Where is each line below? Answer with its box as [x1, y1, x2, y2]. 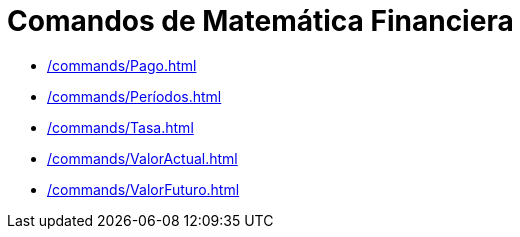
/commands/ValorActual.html [47, 149, 238, 167]
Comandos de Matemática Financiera [7, 4, 514, 38]
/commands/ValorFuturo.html [47, 180, 240, 198]
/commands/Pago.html [47, 56, 197, 74]
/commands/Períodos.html [47, 87, 222, 105]
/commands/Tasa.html [47, 118, 194, 136]
